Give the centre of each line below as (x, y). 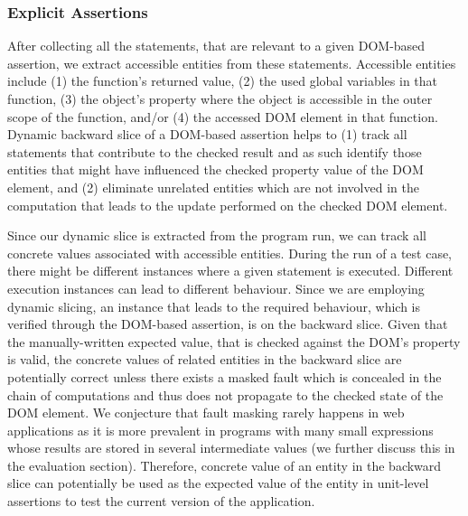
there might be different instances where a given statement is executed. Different (230, 271)
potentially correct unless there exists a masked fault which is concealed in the (225, 376)
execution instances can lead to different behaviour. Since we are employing (216, 288)
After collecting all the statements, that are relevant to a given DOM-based (216, 46)
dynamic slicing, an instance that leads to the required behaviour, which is (214, 306)
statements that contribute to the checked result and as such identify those (215, 151)
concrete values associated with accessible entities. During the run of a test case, (230, 253)
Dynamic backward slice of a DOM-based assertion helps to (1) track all (207, 134)
